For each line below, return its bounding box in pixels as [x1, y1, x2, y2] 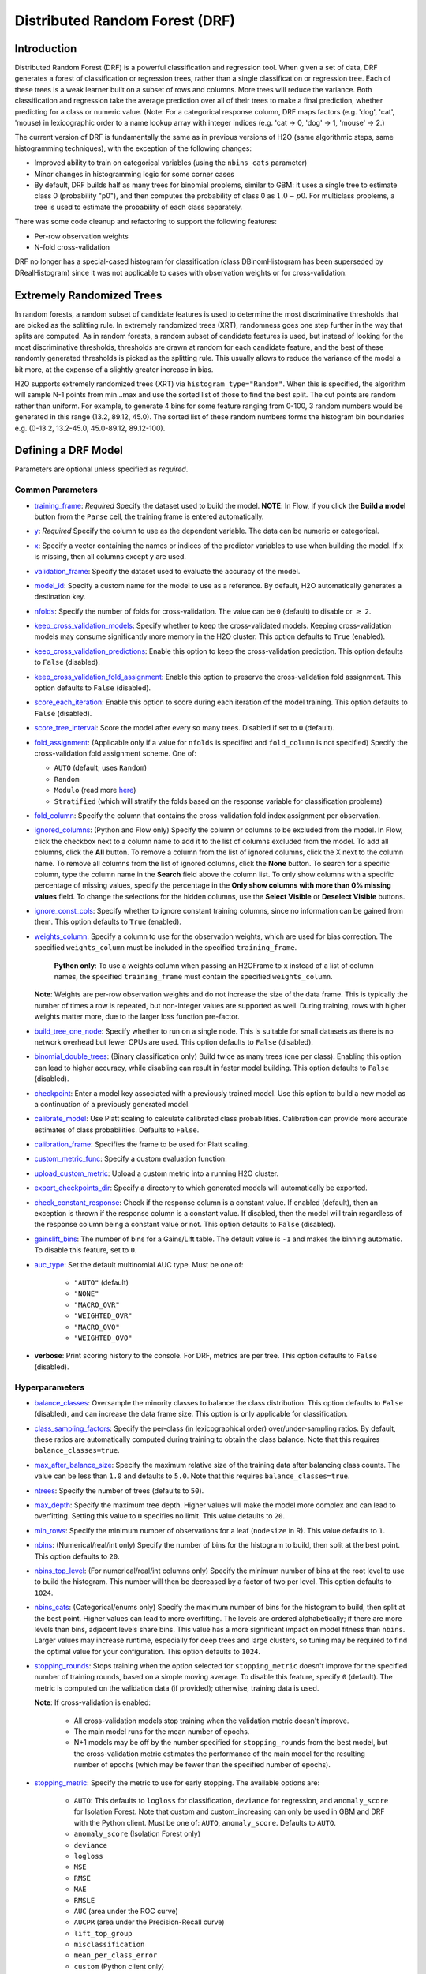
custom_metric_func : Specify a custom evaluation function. [34, 1154, 228, 1164]
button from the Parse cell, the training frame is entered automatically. [34, 512, 264, 521]
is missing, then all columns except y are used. [34, 552, 187, 561]
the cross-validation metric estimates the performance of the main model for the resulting [73, 1749, 366, 1758]
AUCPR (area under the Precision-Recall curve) [73, 1917, 225, 1927]
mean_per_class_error [73, 1951, 158, 1960]
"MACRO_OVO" [73, 1323, 120, 1331]
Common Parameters [14, 484, 98, 495]
